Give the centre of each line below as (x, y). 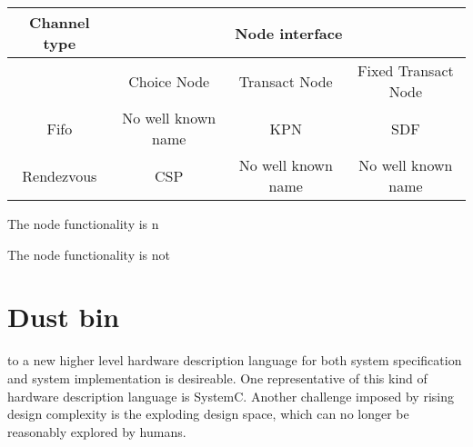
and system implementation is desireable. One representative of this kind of (217, 377)
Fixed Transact (406, 70)
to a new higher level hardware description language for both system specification (235, 360)
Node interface (289, 33)
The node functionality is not (89, 254)
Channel (60, 22)
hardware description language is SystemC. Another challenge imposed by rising (231, 396)
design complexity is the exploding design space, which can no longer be (208, 414)
